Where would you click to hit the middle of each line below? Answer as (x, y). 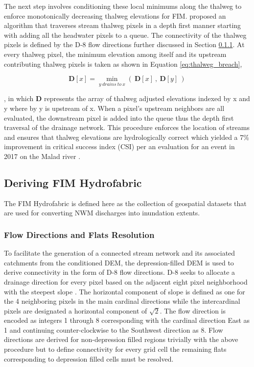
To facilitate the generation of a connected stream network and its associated (120, 253)
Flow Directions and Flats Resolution (79, 234)
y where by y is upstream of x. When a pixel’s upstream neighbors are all (114, 108)
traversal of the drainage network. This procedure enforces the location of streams (127, 127)
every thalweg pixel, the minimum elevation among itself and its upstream (115, 54)
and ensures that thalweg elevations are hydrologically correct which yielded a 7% (127, 137)
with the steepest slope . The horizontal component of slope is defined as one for (125, 291)
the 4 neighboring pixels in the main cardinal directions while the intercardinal (122, 301)
